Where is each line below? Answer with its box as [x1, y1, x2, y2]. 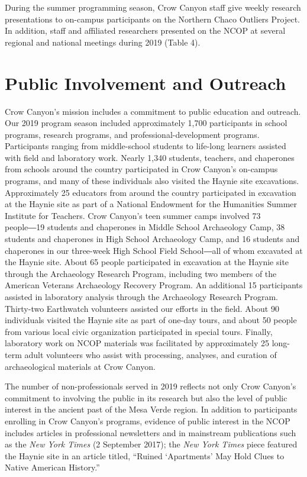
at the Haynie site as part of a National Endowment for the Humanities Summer [5, 198, 298, 210]
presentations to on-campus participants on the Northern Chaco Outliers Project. [5, 12, 300, 25]
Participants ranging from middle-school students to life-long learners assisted [5, 140, 286, 152]
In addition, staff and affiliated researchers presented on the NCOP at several [5, 24, 286, 37]
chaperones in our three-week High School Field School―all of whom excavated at [5, 244, 303, 256]
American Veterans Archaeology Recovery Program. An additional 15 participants [5, 279, 303, 291]
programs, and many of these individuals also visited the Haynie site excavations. [5, 175, 299, 187]
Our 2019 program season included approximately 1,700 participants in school [5, 117, 287, 129]
